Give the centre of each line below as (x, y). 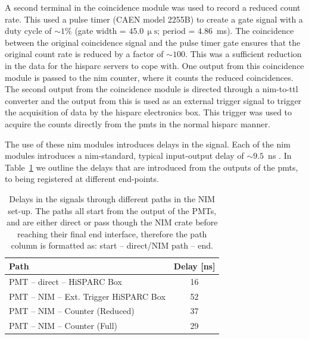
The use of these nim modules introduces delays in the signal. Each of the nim (148, 144)
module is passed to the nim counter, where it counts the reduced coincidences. (149, 77)
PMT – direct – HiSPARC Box (65, 281)
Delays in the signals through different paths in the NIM (112, 198)
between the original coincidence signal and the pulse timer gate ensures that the (153, 42)
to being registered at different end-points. (82, 179)
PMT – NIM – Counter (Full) (63, 326)
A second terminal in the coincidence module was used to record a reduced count (153, 7)
